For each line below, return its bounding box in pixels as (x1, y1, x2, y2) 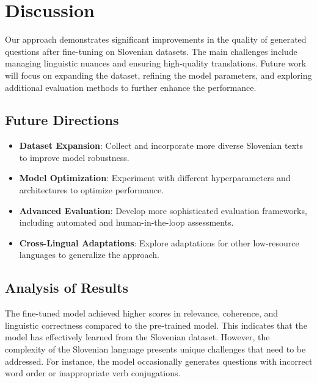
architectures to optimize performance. (19, 184, 164, 196)
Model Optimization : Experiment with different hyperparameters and (19, 171, 291, 184)
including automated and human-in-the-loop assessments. (19, 216, 234, 229)
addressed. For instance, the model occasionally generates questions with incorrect (5, 354, 313, 367)
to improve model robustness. (19, 151, 129, 163)
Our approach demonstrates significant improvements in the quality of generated (5, 33, 307, 46)
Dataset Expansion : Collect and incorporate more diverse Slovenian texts (19, 139, 304, 152)
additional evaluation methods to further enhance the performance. (5, 81, 257, 93)
